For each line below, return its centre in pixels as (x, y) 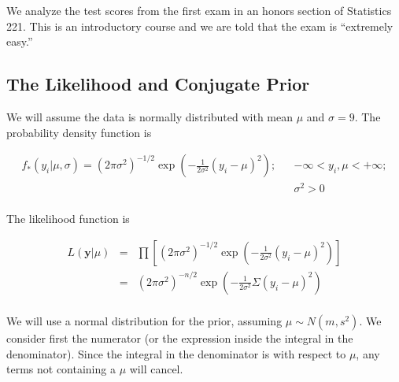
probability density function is (79, 132)
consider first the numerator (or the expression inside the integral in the (180, 338)
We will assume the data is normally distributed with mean (150, 116)
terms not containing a (61, 369)
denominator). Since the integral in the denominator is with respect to (176, 353)
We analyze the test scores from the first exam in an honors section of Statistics (199, 10)
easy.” (20, 41)
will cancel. (156, 369)
